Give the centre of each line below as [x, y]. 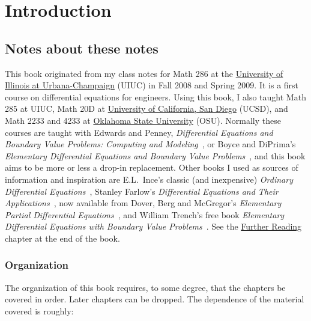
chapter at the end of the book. [62, 238]
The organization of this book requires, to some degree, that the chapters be [145, 287]
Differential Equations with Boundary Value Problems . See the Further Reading [153, 226]
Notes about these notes [82, 48]
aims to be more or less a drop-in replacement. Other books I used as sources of [152, 167]
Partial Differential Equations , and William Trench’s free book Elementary [145, 214]
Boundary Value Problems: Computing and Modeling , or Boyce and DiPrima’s [150, 144]
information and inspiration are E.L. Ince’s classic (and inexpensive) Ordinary [149, 179]
